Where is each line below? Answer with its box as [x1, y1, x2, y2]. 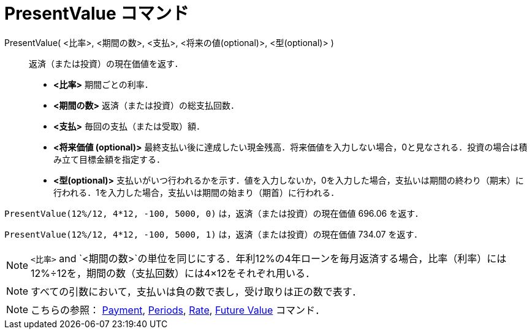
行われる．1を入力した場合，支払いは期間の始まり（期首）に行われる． [53, 187, 340, 198]
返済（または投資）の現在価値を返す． [29, 58, 183, 69]
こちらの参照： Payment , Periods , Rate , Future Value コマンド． [31, 303, 325, 316]
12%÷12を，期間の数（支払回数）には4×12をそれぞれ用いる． [31, 266, 316, 279]
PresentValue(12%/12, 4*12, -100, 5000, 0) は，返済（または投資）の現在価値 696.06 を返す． [4, 208, 424, 219]
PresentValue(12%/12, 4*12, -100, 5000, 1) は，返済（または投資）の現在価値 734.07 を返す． [4, 228, 422, 239]
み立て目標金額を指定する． [53, 153, 165, 165]
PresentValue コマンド [4, 3, 189, 24]
